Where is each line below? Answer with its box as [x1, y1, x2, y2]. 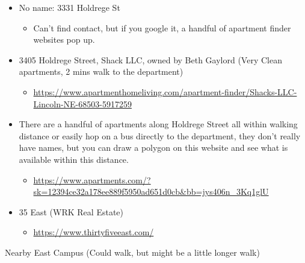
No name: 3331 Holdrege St [19, 1, 120, 13]
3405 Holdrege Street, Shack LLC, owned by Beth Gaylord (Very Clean [19, 53, 282, 66]
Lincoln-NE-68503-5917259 [33, 97, 132, 110]
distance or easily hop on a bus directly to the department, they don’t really [19, 129, 301, 142]
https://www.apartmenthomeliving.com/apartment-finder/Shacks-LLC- [33, 85, 297, 98]
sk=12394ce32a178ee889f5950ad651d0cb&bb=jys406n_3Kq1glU [33, 185, 269, 198]
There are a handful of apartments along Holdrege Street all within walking [19, 118, 298, 130]
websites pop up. [33, 33, 95, 46]
